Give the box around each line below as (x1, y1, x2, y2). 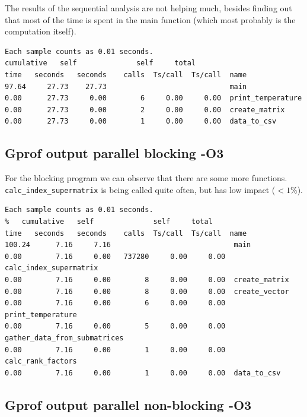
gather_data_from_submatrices (5, 333, 124, 342)
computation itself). (5, 25, 76, 37)
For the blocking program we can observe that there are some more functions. (5, 172, 287, 184)
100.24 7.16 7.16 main (5, 241, 251, 249)
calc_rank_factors (5, 357, 77, 366)
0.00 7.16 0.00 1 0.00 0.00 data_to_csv (5, 368, 281, 377)
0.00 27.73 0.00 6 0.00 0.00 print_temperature (5, 94, 302, 103)
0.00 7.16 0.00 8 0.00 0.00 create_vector (5, 287, 289, 296)
